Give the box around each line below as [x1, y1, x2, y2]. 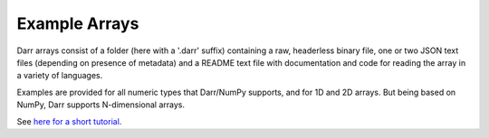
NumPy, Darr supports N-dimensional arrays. [16, 99, 186, 110]
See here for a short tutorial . [16, 115, 122, 126]
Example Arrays [16, 14, 139, 33]
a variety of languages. [16, 70, 103, 81]
